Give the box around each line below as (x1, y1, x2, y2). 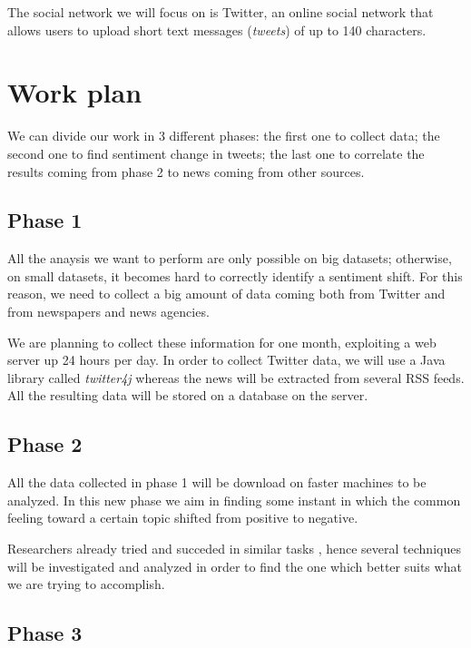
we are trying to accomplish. (7, 574, 165, 594)
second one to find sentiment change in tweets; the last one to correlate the (7, 143, 425, 162)
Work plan (7, 74, 142, 111)
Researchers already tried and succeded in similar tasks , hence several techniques (7, 539, 461, 558)
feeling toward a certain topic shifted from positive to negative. (7, 508, 358, 527)
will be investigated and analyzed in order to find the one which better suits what (7, 556, 462, 575)
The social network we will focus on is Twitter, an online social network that (7, 3, 434, 21)
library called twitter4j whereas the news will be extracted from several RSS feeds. (7, 368, 465, 387)
